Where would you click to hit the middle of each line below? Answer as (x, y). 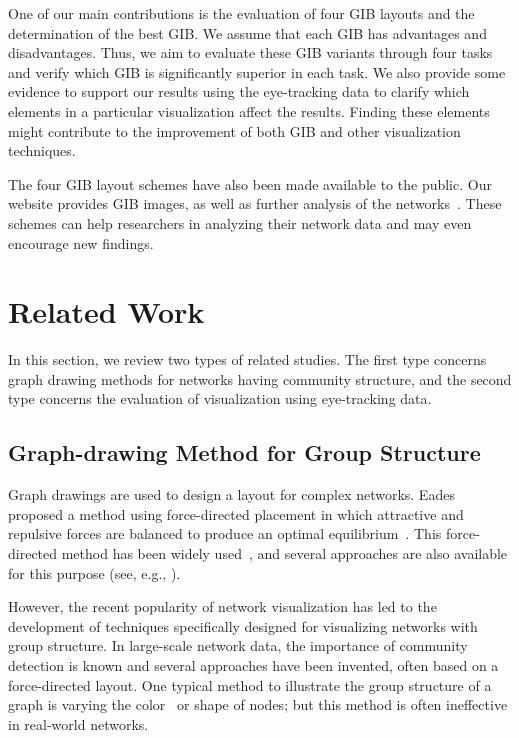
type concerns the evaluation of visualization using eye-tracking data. (220, 398)
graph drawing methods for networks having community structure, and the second (260, 378)
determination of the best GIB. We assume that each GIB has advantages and (247, 32)
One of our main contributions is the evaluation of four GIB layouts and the (241, 13)
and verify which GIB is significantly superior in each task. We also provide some (257, 71)
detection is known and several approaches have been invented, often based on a (253, 664)
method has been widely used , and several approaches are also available (284, 553)
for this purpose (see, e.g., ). (94, 572)
